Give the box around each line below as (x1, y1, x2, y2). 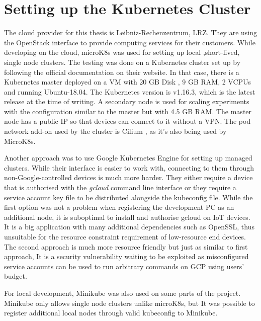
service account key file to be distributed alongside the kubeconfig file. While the (4, 192, 253, 202)
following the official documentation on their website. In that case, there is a (4, 66, 239, 77)
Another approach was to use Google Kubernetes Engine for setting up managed (4, 152, 252, 163)
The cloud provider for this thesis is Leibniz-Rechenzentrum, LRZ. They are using (4, 27, 257, 38)
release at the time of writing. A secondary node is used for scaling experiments (4, 96, 249, 107)
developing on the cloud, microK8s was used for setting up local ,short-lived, (4, 47, 240, 57)
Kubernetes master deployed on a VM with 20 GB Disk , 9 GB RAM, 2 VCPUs (4, 76, 251, 87)
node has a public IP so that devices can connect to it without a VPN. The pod (4, 116, 251, 126)
